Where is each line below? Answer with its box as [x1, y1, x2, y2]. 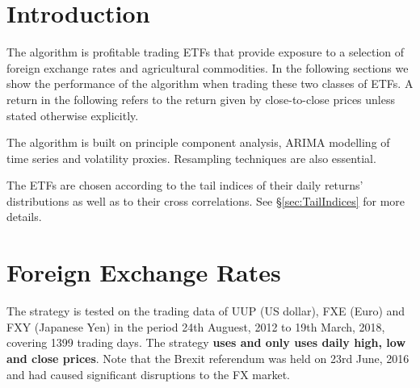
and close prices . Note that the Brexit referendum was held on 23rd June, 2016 [6, 349, 409, 366]
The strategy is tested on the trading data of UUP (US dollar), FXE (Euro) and [6, 302, 405, 319]
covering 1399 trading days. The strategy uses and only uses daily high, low [6, 334, 406, 351]
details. [6, 208, 42, 225]
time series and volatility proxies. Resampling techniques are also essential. [6, 149, 376, 166]
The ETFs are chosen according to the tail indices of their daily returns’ [6, 177, 363, 194]
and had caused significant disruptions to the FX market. [6, 365, 290, 382]
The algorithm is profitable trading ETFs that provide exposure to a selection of [6, 44, 405, 60]
